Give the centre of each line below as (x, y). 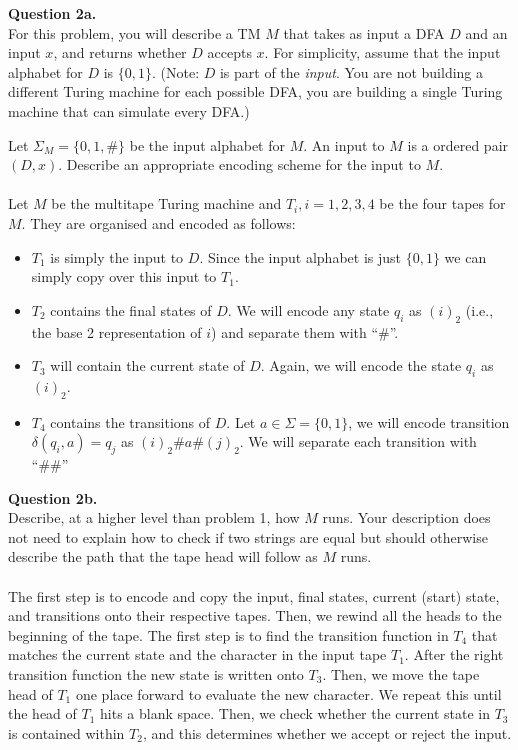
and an (486, 32)
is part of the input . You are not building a (351, 71)
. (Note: (175, 71)
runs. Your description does (406, 517)
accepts (229, 52)
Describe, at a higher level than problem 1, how (154, 517)
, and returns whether (120, 52)
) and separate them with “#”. (305, 331)
